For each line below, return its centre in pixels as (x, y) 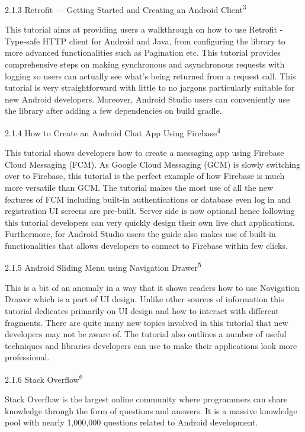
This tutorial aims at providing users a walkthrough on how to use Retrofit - (144, 29)
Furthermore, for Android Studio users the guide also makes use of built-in (140, 234)
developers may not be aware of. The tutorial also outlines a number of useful (146, 334)
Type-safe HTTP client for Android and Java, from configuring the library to (145, 41)
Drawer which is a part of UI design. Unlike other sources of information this (145, 299)
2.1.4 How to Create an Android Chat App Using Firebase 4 (113, 132)
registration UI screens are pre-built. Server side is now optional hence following (150, 211)
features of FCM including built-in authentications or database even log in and (148, 199)
